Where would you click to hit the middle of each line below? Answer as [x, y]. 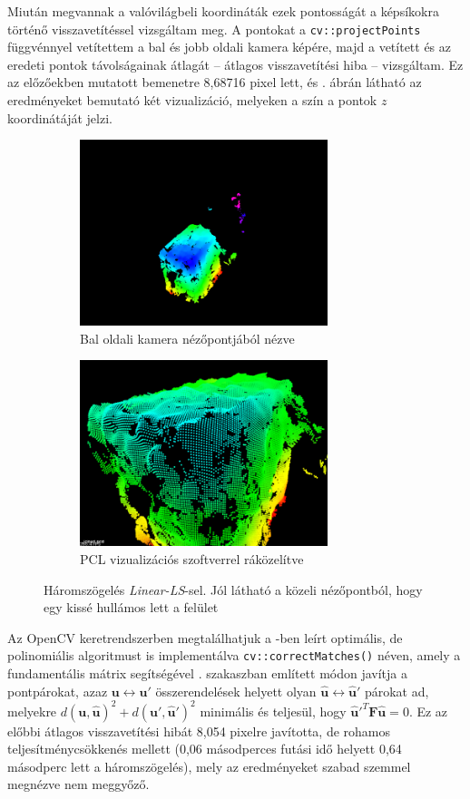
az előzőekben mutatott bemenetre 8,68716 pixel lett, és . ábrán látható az [215, 82]
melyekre [32, 711]
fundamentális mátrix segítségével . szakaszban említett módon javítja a [208, 673]
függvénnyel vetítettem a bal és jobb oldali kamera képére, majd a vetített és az [230, 47]
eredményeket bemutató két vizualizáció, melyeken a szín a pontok [192, 100]
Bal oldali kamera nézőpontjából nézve [187, 338]
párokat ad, [397, 691]
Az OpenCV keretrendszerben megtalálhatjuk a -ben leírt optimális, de [205, 637]
